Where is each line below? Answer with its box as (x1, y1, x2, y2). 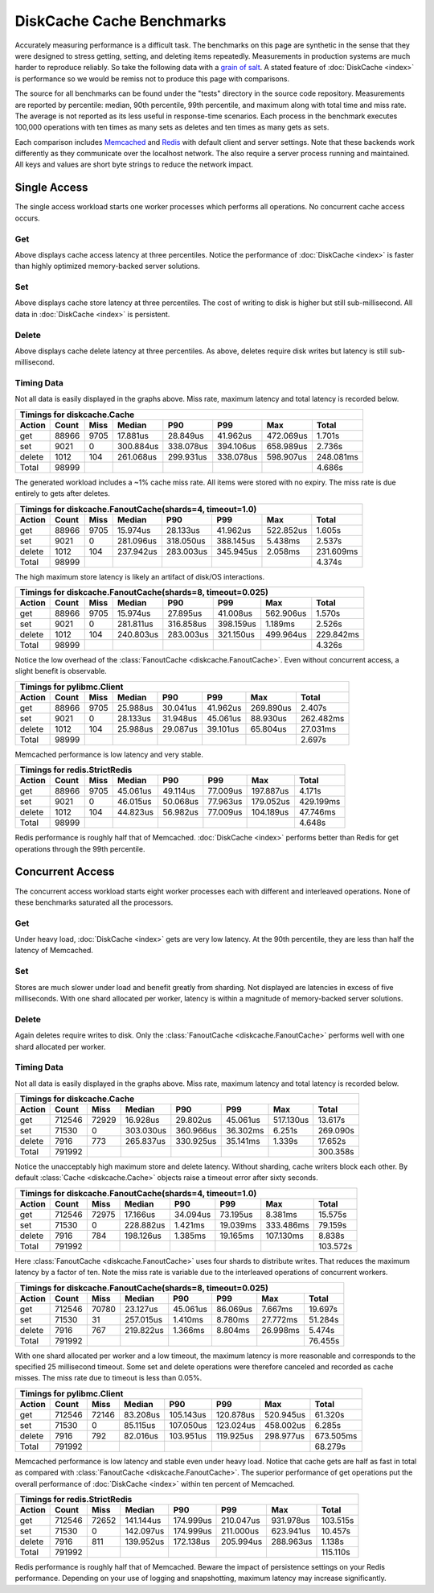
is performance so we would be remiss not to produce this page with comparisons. (14, 73, 290, 84)
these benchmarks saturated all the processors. (14, 898, 174, 907)
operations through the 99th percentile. (14, 844, 145, 853)
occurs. (14, 213, 40, 223)
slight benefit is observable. (14, 667, 108, 676)
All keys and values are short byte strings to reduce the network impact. (14, 159, 253, 169)
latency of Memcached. (14, 946, 94, 955)
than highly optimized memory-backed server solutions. (14, 262, 200, 271)
